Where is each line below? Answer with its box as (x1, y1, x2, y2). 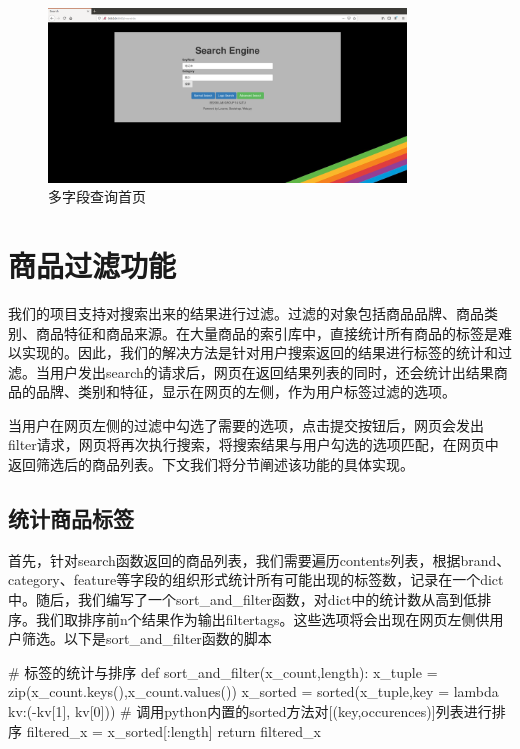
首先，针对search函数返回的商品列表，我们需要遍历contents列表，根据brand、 (8, 549, 511, 570)
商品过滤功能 (8, 244, 177, 285)
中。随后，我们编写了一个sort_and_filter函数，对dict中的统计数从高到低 (8, 589, 478, 610)
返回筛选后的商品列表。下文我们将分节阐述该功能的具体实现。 (8, 454, 414, 475)
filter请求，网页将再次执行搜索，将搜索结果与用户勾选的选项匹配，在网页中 (8, 434, 499, 455)
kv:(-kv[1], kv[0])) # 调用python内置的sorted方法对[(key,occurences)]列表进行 (8, 701, 492, 722)
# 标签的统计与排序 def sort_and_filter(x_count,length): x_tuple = (8, 661, 438, 682)
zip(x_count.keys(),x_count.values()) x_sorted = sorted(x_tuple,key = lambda (8, 681, 499, 702)
